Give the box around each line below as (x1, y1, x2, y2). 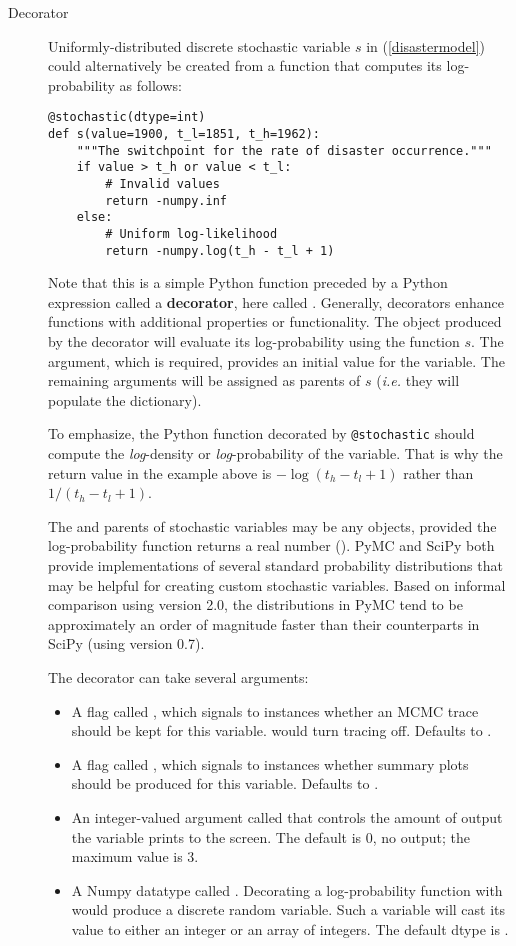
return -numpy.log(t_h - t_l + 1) (105, 243, 335, 258)
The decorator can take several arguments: (48, 667, 309, 688)
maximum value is (71, 846, 183, 867)
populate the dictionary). (48, 389, 202, 410)
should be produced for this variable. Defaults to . (71, 773, 379, 794)
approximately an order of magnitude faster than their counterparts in (48, 613, 480, 634)
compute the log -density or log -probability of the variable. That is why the (48, 443, 503, 464)
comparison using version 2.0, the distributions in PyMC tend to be (48, 594, 463, 615)
